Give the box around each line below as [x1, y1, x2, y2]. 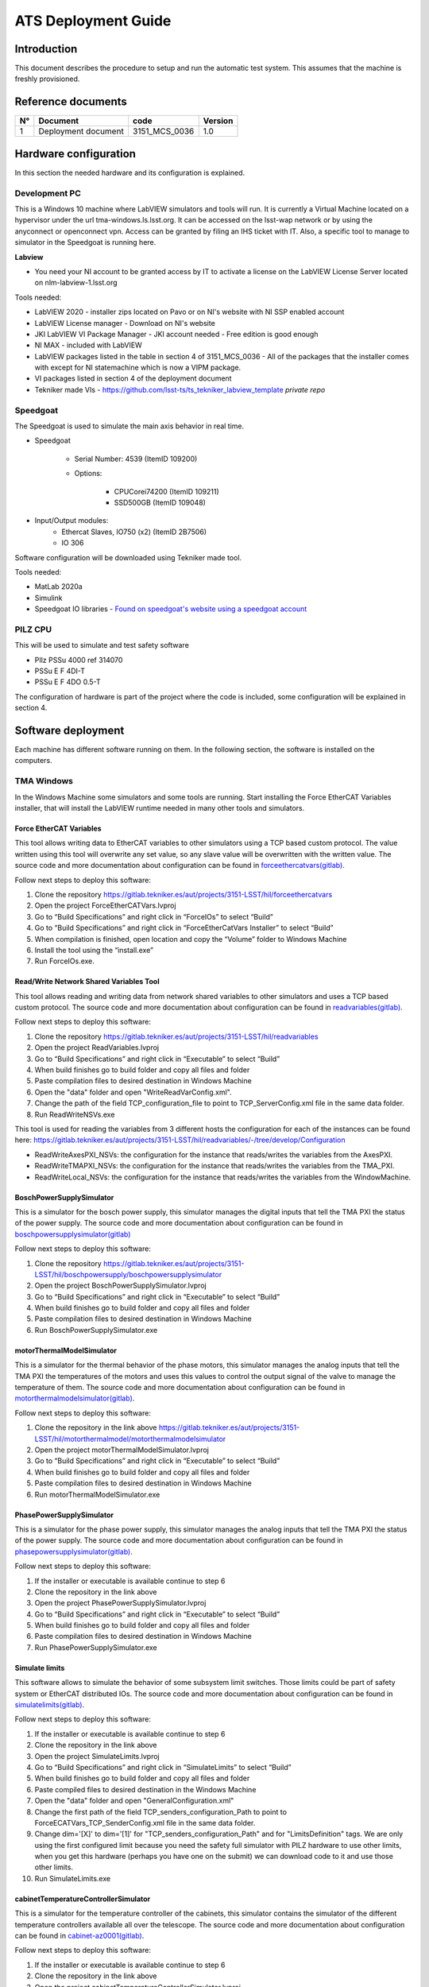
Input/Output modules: [34, 516, 109, 525]
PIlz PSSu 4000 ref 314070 [34, 655, 123, 664]
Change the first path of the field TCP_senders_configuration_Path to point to [34, 1807, 288, 1816]
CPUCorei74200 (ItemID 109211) [114, 486, 220, 496]
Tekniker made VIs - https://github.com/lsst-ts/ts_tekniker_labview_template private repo [34, 385, 326, 394]
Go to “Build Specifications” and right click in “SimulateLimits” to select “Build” [34, 1762, 292, 1772]
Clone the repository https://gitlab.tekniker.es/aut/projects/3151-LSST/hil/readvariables [34, 1032, 319, 1041]
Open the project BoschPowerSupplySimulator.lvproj [34, 1280, 207, 1291]
